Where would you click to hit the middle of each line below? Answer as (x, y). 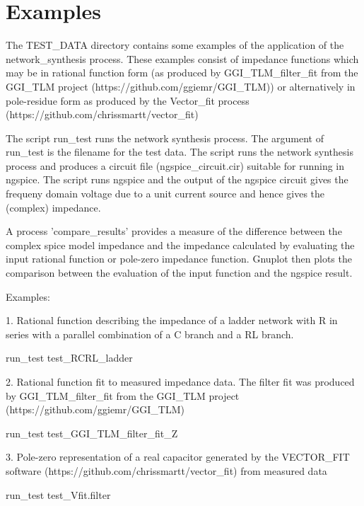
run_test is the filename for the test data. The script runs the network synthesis (180, 152)
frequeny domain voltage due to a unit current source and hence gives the (165, 194)
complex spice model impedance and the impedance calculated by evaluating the (180, 245)
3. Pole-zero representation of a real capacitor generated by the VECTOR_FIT (178, 457)
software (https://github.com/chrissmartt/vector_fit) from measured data (166, 470)
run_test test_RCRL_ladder (69, 358)
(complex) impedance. (53, 207)
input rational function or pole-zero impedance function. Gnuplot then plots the (179, 259)
